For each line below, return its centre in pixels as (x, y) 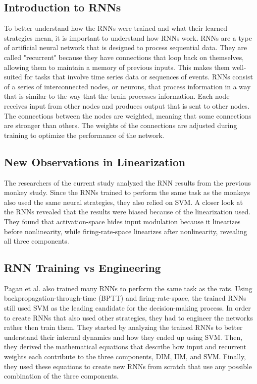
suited (13, 77)
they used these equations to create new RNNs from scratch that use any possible (128, 366)
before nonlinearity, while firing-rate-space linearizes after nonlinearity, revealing (126, 231)
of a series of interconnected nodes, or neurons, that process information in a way (128, 86)
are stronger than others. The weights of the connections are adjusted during (121, 125)
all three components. (37, 241)
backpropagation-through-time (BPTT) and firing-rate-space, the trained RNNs (125, 298)
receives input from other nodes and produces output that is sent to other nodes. (127, 105)
